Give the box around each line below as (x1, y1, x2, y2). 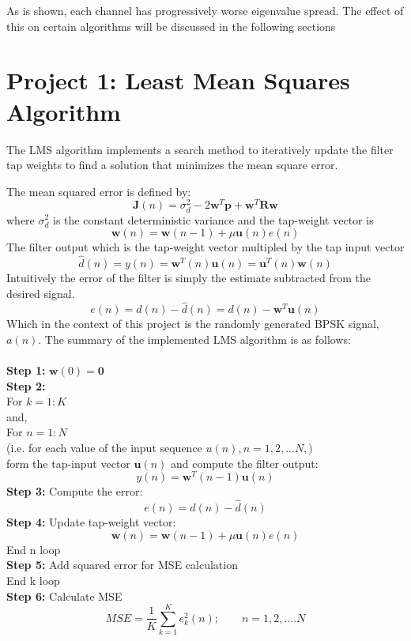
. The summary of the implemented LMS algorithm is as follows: (38, 330, 351, 347)
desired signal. (6, 285, 75, 301)
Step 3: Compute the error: (6, 483, 143, 500)
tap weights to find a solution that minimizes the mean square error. (6, 156, 338, 173)
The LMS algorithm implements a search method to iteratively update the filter (6, 141, 394, 157)
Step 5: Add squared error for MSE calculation (6, 556, 238, 573)
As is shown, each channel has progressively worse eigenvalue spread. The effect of (6, 2, 404, 18)
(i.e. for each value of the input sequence (6, 439, 202, 456)
